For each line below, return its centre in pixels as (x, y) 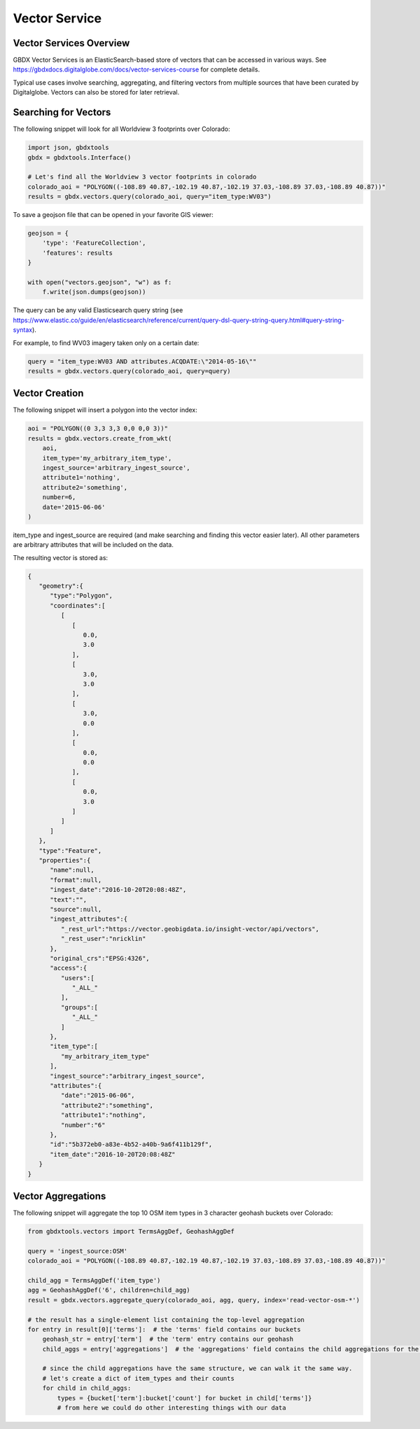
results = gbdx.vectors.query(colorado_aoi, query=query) (129, 371)
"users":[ (77, 978)
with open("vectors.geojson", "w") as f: (100, 283)
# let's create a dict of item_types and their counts (138, 1378)
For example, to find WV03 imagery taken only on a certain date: (106, 342)
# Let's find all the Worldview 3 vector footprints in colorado (142, 177)
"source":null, (76, 909)
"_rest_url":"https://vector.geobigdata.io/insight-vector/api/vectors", (190, 929)
